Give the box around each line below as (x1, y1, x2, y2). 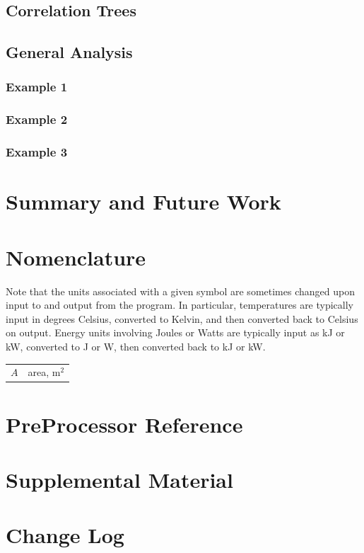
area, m (28, 365, 61, 380)
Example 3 (6, 143, 68, 161)
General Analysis (6, 41, 133, 63)
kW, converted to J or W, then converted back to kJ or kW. (6, 338, 266, 353)
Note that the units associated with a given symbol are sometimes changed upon (6, 283, 355, 298)
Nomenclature (6, 242, 146, 271)
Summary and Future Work (6, 187, 281, 216)
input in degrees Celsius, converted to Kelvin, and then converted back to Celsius (6, 311, 358, 326)
